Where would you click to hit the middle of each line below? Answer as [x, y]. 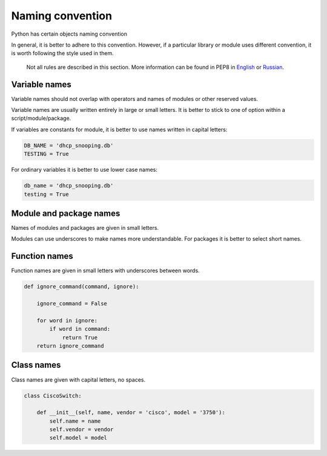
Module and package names [66, 213]
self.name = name [75, 421]
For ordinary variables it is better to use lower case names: [84, 170]
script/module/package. [41, 119]
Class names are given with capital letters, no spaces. [78, 379]
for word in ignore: [67, 320]
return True [80, 337]
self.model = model [78, 438]
